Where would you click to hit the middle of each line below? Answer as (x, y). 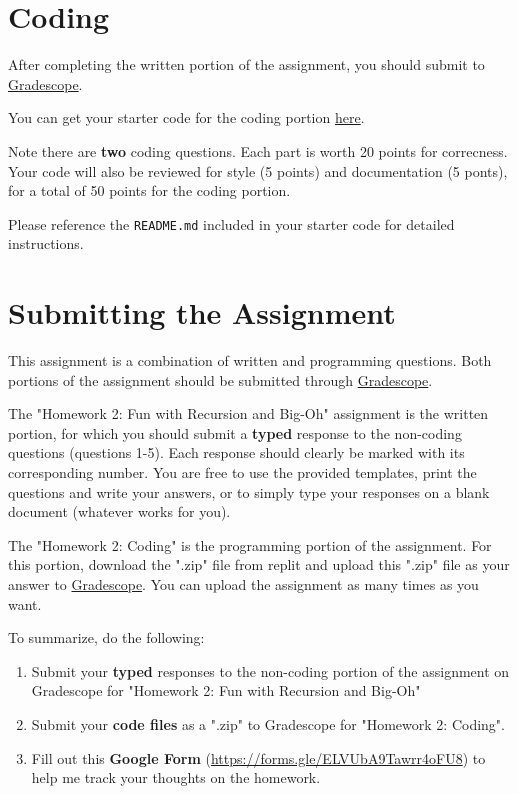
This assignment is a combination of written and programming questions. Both (250, 360)
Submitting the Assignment (202, 312)
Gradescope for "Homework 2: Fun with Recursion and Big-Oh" (226, 690)
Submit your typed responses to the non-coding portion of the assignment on (270, 670)
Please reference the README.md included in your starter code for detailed (231, 223)
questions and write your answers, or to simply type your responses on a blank (249, 491)
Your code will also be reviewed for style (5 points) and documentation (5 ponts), (258, 170)
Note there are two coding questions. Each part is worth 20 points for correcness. (258, 150)
